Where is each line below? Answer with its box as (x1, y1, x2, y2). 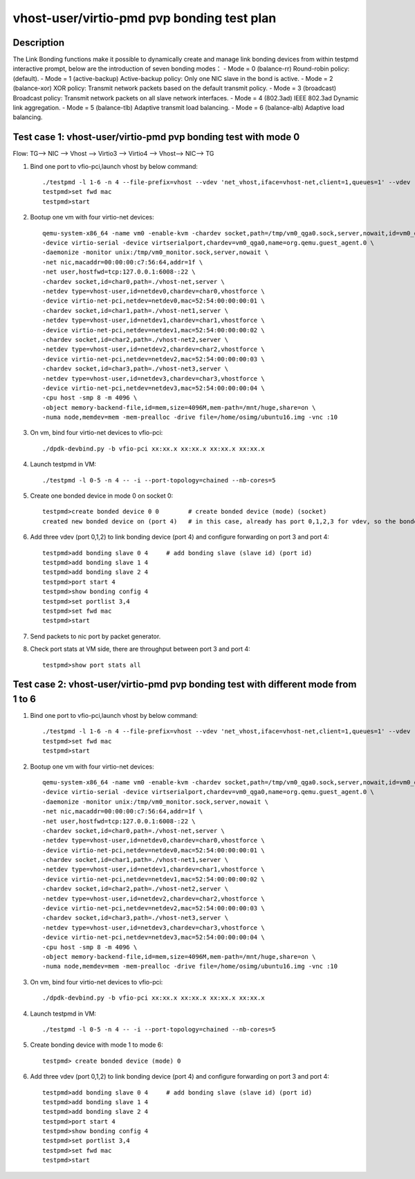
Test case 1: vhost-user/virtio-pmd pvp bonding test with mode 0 (12, 132, 300, 143)
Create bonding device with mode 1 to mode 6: (30, 1041, 164, 1049)
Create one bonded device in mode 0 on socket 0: (30, 492, 174, 500)
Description (12, 37, 65, 48)
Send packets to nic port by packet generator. (30, 632, 161, 640)
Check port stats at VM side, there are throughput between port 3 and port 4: (30, 645, 250, 654)
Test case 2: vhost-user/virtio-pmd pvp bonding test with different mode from (12, 678, 357, 690)
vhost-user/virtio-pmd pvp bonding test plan (12, 10, 277, 26)
